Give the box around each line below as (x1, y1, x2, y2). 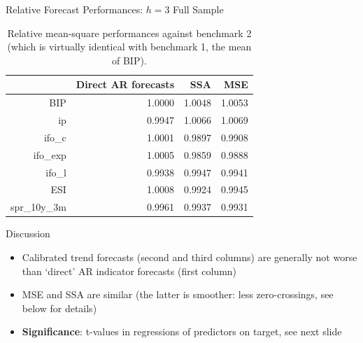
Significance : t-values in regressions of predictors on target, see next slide (22, 324, 342, 339)
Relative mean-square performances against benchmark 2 (7, 25, 252, 40)
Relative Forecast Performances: (6, 2, 143, 16)
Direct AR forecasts (76, 77, 174, 92)
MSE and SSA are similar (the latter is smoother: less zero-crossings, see (22, 287, 334, 302)
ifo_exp (33, 147, 66, 162)
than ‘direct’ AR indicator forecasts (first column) (22, 263, 237, 278)
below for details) (22, 300, 97, 315)
